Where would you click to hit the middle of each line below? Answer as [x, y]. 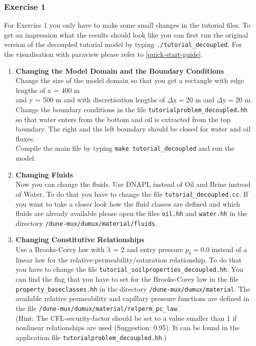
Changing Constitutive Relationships [80, 239]
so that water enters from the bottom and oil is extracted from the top [123, 119]
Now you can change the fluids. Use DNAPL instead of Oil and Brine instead [133, 184]
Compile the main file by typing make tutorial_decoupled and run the [125, 148]
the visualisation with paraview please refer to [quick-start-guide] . [103, 54]
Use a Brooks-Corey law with [60, 249]
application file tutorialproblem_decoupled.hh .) [91, 337]
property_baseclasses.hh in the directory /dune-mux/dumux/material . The [133, 288]
